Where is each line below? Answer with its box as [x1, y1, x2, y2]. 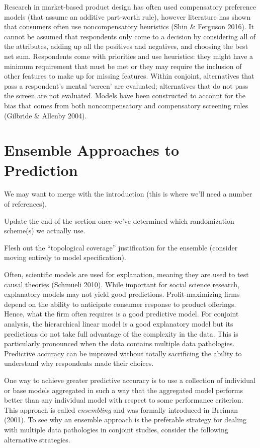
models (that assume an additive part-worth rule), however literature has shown [4, 11, 251, 22]
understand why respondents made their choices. [4, 358, 154, 368]
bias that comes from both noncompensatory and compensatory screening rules [4, 100, 248, 110]
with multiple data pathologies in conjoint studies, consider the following [4, 424, 228, 434]
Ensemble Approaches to [4, 140, 180, 160]
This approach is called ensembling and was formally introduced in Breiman [4, 404, 238, 415]
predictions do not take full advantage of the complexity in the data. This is [4, 328, 238, 339]
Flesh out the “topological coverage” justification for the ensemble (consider [4, 242, 238, 252]
